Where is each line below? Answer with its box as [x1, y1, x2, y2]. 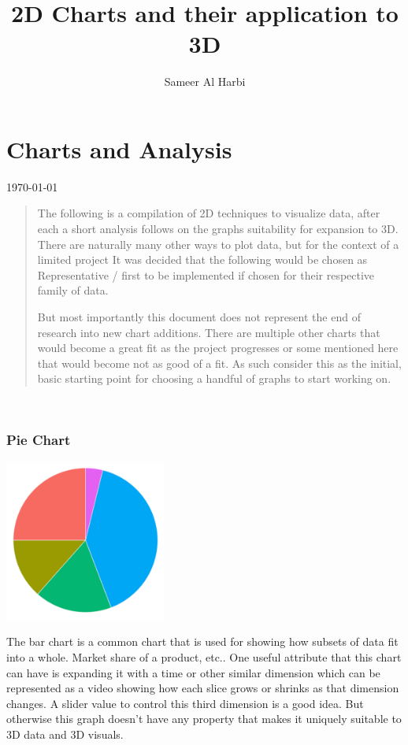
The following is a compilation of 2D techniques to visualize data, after [37, 205, 380, 221]
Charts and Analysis [6, 132, 232, 165]
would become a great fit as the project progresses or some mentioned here [37, 339, 399, 356]
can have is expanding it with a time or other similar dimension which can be [6, 664, 380, 680]
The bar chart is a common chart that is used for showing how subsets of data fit [6, 633, 399, 650]
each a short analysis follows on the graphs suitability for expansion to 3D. [37, 221, 399, 237]
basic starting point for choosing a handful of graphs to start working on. [37, 370, 391, 387]
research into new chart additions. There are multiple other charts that [37, 324, 380, 340]
